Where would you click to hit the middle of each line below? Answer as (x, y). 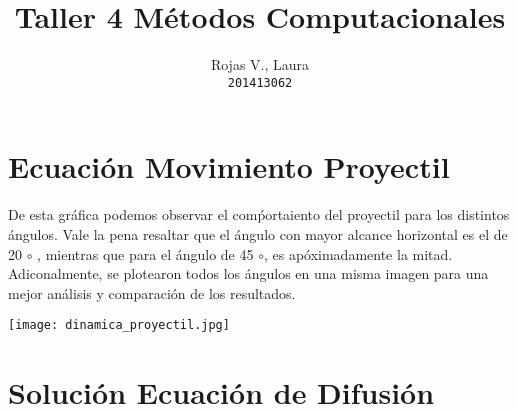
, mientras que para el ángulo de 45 (145, 253)
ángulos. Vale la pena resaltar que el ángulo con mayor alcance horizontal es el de (258, 233)
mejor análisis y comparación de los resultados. (152, 292)
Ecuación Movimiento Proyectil (229, 166)
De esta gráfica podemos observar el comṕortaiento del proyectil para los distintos (259, 214)
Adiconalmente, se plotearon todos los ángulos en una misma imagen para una (248, 273)
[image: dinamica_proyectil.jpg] (119, 325)
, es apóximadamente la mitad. (358, 253)
